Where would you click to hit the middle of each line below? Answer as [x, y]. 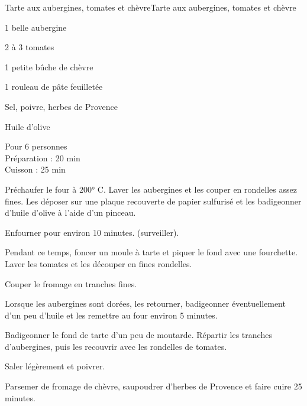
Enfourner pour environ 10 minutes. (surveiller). [92, 232]
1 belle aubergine [36, 27]
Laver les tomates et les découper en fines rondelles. [98, 263]
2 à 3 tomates [30, 47]
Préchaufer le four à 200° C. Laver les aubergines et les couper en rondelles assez [151, 189]
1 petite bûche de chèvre [49, 66]
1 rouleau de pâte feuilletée [54, 87]
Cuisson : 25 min [35, 169]
